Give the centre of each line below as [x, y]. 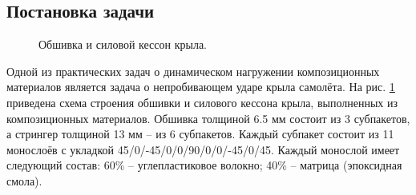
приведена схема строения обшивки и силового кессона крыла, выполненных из [202, 102]
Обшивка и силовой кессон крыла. [123, 44]
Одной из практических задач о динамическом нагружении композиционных [193, 71]
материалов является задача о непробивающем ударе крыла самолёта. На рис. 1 [201, 87]
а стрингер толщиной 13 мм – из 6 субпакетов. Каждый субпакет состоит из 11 [200, 134]
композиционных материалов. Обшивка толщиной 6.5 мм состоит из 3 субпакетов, [208, 118]
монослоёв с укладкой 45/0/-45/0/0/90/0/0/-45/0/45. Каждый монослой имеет [203, 149]
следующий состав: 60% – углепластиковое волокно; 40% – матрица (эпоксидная [204, 165]
